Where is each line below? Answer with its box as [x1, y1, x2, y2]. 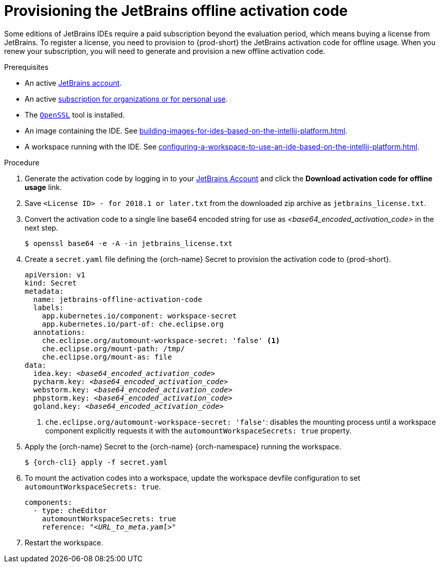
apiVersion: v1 [25, 270, 86, 279]
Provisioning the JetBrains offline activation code [4, 2, 348, 20]
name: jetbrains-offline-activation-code [33, 295, 202, 304]
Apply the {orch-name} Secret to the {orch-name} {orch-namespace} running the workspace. [25, 442, 341, 451]
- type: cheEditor [33, 506, 107, 515]
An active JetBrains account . [25, 78, 122, 87]
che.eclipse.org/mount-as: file [42, 352, 172, 361]
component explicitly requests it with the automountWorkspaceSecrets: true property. [45, 426, 352, 435]
